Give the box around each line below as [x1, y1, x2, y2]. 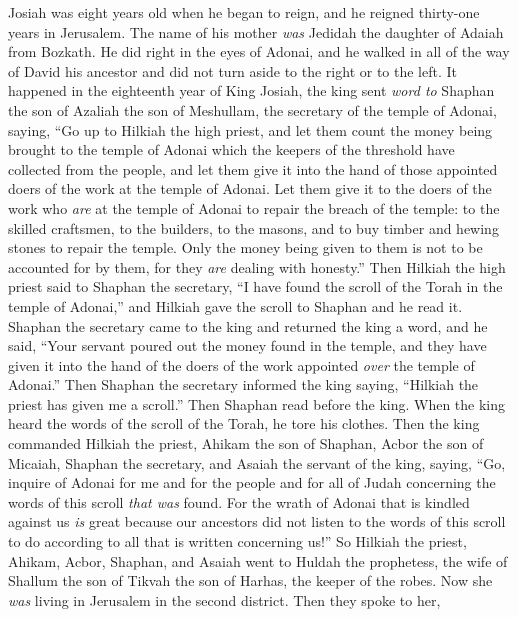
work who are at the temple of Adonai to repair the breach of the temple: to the [8, 197, 500, 218]
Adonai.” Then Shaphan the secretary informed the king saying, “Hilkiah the [8, 374, 479, 395]
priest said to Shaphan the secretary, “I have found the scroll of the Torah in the [8, 276, 503, 297]
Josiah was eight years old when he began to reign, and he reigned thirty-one [8, 2, 480, 22]
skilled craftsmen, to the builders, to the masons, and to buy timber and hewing [8, 217, 499, 238]
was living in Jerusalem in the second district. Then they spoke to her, [8, 589, 441, 610]
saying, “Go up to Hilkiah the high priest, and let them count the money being [8, 119, 493, 140]
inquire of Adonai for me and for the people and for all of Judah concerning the [8, 472, 496, 493]
